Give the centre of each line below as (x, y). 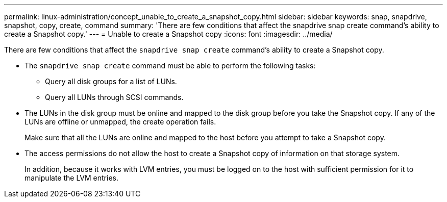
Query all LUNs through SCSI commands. (114, 97)
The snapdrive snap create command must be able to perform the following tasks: (170, 66)
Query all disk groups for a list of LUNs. (111, 81)
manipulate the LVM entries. (71, 178)
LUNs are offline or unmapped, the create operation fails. (120, 122)
